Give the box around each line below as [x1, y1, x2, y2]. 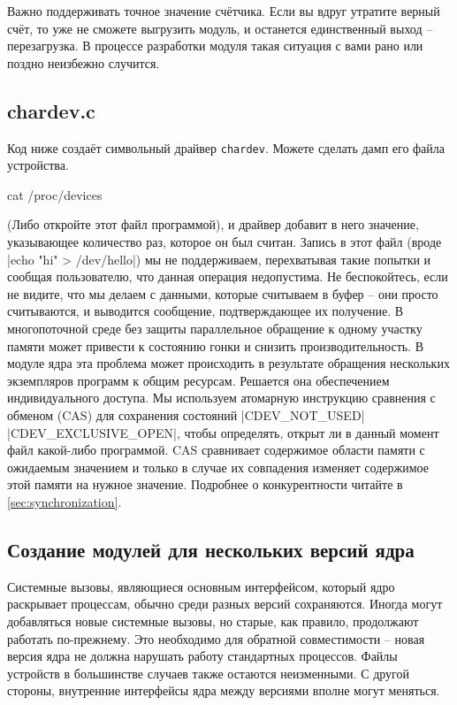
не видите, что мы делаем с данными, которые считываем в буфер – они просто [7, 284, 438, 303]
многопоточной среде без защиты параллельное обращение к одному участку [7, 318, 423, 337]
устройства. [7, 156, 69, 174]
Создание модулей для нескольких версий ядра [7, 535, 415, 563]
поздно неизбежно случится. [7, 53, 160, 72]
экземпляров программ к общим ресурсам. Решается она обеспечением [7, 371, 390, 389]
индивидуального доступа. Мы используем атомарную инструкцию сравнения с [7, 388, 436, 407]
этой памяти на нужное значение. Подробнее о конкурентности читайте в [7, 475, 403, 494]
